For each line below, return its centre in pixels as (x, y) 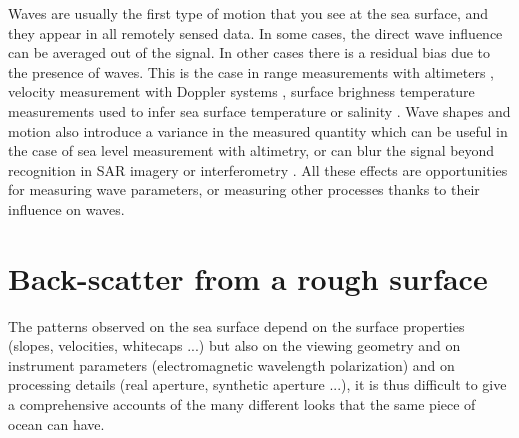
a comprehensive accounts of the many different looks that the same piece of (242, 404)
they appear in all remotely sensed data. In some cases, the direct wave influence (255, 32)
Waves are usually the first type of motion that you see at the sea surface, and (248, 13)
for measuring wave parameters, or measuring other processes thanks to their (244, 189)
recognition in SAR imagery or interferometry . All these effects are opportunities (258, 169)
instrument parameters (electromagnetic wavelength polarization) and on (231, 364)
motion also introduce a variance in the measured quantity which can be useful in (258, 130)
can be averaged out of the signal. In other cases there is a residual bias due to (249, 52)
